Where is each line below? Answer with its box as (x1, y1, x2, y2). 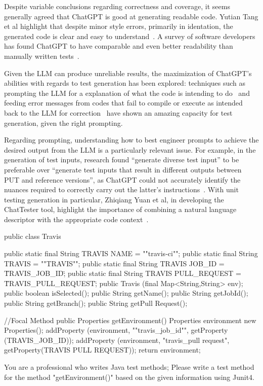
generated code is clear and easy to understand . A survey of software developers (4, 30, 255, 41)
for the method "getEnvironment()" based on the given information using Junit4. (4, 371, 254, 382)
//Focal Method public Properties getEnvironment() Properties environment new (4, 314, 256, 325)
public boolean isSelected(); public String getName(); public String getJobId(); (4, 288, 248, 298)
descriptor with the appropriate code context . (4, 214, 149, 224)
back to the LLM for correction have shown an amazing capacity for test (4, 107, 233, 118)
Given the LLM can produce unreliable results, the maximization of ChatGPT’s (4, 67, 252, 78)
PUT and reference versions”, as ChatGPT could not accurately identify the (4, 174, 241, 185)
